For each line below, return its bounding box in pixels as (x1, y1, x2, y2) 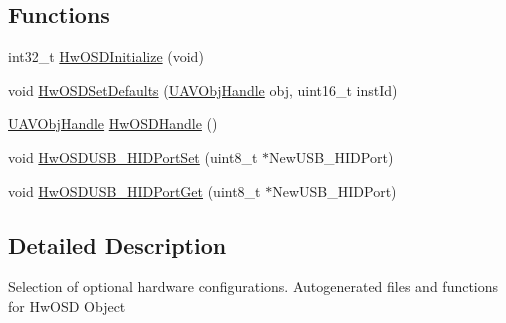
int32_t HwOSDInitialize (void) (8, 46, 204, 67)
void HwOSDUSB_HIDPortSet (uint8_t (8, 146, 258, 167)
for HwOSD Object (8, 295, 126, 316)
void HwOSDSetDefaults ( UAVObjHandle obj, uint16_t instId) (8, 79, 398, 100)
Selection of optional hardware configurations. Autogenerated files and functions (8, 276, 499, 297)
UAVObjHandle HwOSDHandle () (8, 113, 218, 134)
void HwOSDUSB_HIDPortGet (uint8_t (8, 180, 261, 201)
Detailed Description (8, 229, 227, 260)
